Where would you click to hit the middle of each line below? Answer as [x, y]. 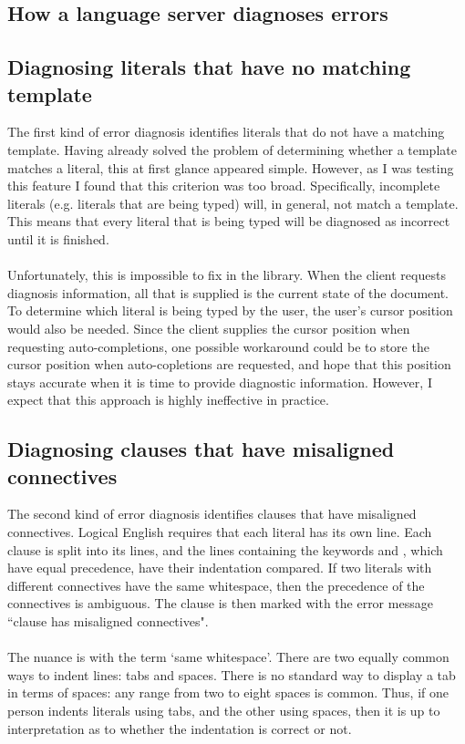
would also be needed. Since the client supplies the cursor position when [209, 328]
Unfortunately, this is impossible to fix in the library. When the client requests [227, 275]
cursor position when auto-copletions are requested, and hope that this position [229, 364]
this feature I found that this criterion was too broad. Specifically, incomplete [224, 186]
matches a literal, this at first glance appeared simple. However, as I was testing [231, 167]
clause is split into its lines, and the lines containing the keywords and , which [225, 549]
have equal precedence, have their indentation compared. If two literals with [220, 568]
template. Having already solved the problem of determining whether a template [232, 149]
